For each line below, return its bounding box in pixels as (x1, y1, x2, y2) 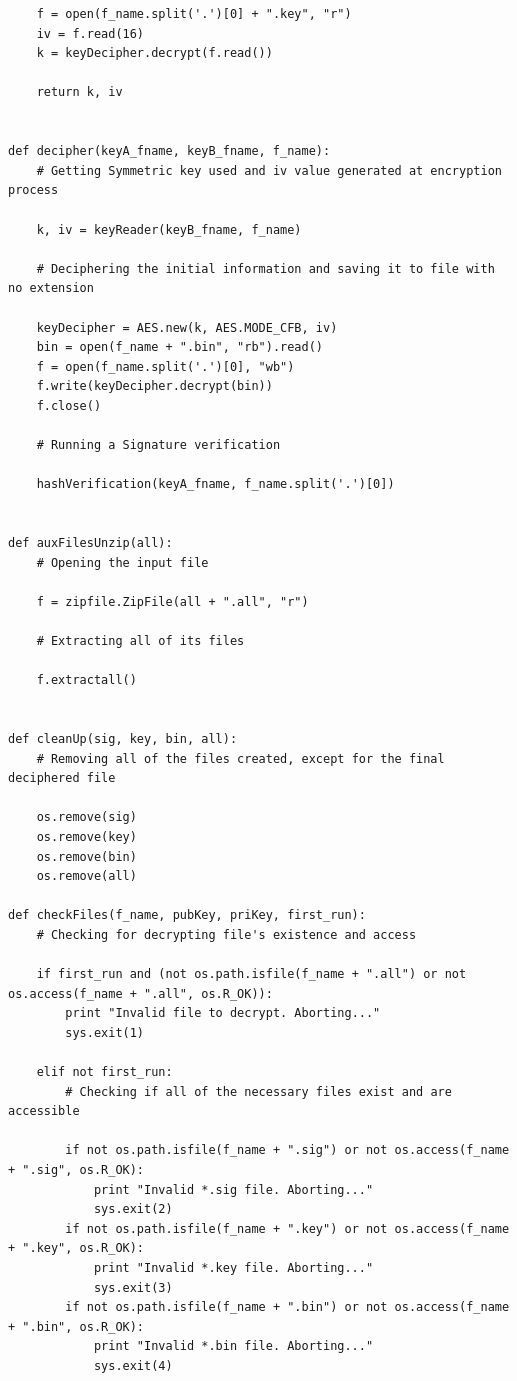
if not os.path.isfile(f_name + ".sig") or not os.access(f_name (65, 1143, 510, 1158)
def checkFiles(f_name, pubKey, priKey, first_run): (8, 908, 366, 923)
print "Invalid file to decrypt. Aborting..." (65, 1006, 381, 1021)
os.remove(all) (36, 869, 137, 884)
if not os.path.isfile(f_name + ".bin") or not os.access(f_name (65, 1300, 510, 1315)
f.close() (36, 398, 102, 413)
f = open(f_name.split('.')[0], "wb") (36, 359, 295, 374)
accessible (8, 1104, 80, 1119)
